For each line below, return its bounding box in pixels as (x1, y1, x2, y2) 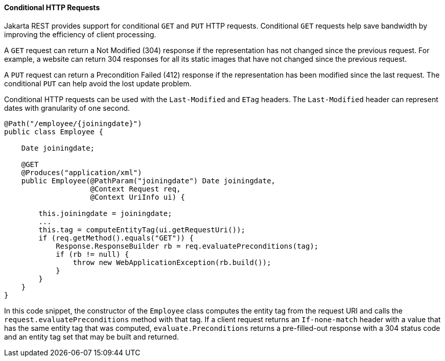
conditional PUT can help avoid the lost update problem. (4, 79, 192, 88)
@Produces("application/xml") (21, 168, 142, 177)
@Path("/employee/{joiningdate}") (4, 119, 142, 128)
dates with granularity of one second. (4, 103, 130, 112)
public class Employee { (4, 127, 103, 136)
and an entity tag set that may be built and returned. (4, 332, 179, 341)
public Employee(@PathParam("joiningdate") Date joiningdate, (21, 176, 276, 185)
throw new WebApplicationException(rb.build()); (73, 258, 271, 267)
